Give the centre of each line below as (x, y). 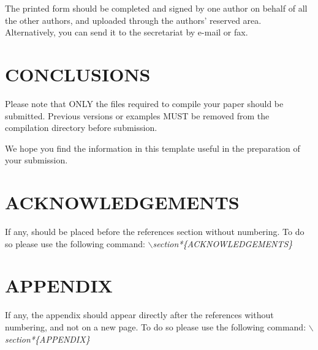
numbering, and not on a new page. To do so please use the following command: (156, 326)
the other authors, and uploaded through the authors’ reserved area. (133, 20)
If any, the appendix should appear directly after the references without (139, 315)
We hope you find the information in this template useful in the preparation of (153, 148)
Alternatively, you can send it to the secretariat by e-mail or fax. (127, 32)
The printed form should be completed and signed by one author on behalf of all (156, 8)
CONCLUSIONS (78, 74)
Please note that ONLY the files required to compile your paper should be (144, 103)
